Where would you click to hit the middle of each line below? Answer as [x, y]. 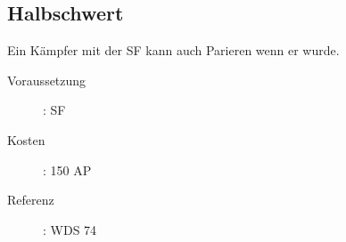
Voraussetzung [47, 80]
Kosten [26, 139]
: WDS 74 [70, 229]
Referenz [31, 200]
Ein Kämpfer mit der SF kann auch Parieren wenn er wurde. [173, 50]
